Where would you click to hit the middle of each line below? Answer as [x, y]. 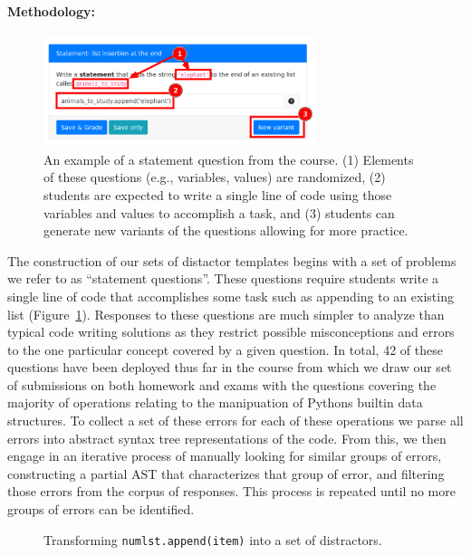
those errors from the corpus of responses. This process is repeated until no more [231, 491]
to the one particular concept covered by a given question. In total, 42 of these [225, 349]
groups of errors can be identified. [101, 509]
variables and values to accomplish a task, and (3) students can [219, 212]
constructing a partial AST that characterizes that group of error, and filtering [226, 473]
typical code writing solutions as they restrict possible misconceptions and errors [231, 332]
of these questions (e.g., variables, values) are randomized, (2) [215, 177]
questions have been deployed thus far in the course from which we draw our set [230, 367]
